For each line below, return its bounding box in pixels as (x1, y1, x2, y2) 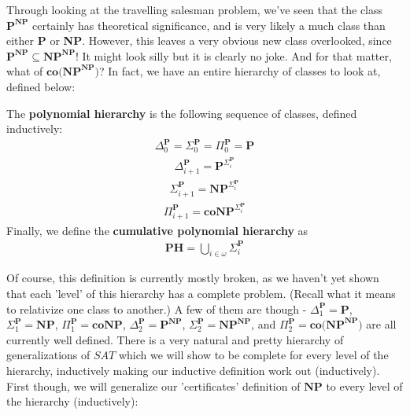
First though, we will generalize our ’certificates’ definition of (6, 377, 301, 394)
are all (366, 316, 397, 332)
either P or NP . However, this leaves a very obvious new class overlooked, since (6, 32, 392, 49)
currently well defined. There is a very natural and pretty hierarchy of (6, 331, 344, 347)
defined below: (6, 78, 76, 94)
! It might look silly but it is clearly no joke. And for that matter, (75, 47, 392, 64)
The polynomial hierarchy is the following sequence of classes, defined (6, 105, 357, 121)
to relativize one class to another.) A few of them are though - (6, 300, 307, 317)
